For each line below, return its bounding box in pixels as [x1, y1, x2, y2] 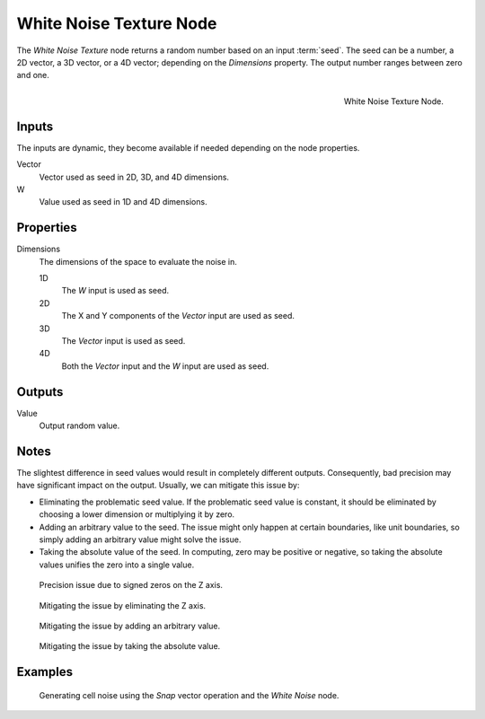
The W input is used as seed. [61, 285, 170, 296]
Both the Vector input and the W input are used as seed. [61, 360, 269, 372]
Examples [16, 664, 74, 680]
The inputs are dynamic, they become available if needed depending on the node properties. [16, 142, 360, 153]
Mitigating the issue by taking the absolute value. [39, 641, 221, 652]
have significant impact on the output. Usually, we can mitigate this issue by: [16, 480, 300, 491]
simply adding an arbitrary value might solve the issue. [39, 534, 242, 545]
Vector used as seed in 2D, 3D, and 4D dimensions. [39, 171, 229, 182]
